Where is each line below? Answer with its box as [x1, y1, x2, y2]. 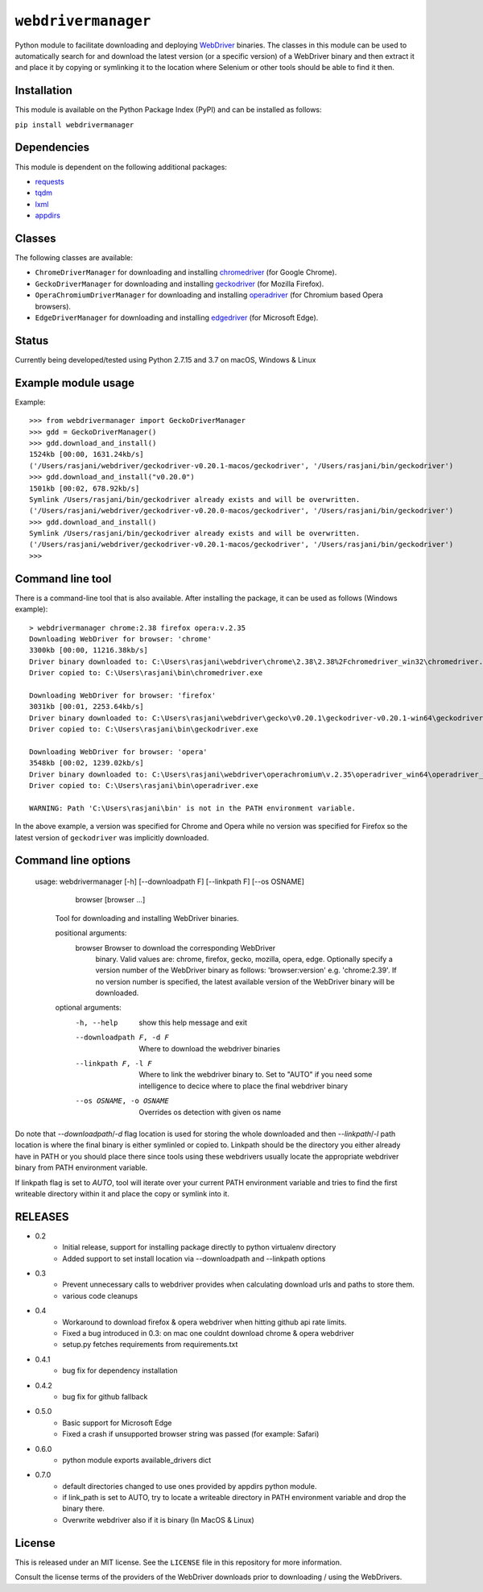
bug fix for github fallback [62, 1391, 148, 1401]
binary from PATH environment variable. [14, 1163, 148, 1172]
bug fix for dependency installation [62, 1366, 179, 1375]
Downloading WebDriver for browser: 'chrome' [29, 634, 213, 644]
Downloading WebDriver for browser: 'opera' [29, 747, 208, 757]
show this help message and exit [138, 1018, 247, 1027]
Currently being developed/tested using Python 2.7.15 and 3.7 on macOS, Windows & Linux [14, 354, 316, 364]
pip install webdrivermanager [14, 120, 134, 129]
